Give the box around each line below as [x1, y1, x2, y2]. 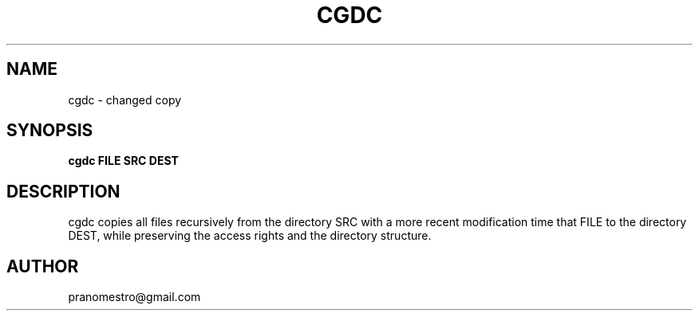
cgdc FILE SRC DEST [68, 154, 179, 168]
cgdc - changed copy [68, 92, 182, 107]
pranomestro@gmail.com [68, 290, 201, 304]
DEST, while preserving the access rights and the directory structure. [68, 229, 432, 243]
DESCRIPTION [6, 181, 120, 202]
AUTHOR [6, 256, 79, 276]
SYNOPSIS [6, 120, 93, 141]
